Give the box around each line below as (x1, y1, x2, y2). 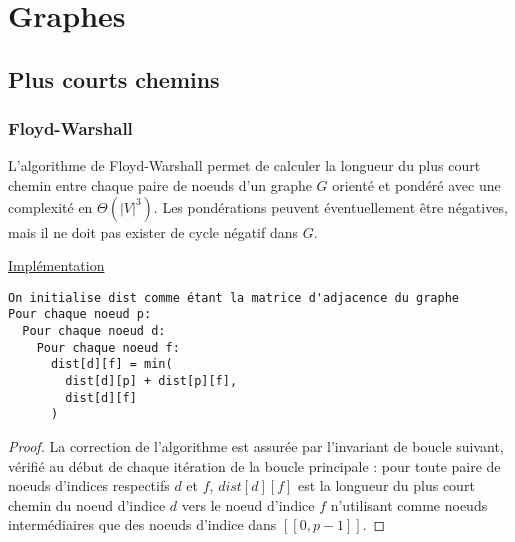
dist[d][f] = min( (50, 357, 173, 372)
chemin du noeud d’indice (8, 494, 166, 515)
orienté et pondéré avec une (332, 174, 501, 195)
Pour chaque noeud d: (22, 324, 166, 339)
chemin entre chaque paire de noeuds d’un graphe (8, 174, 312, 195)
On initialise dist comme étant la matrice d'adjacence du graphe (8, 290, 460, 305)
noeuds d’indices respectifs (8, 475, 170, 496)
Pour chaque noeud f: (36, 340, 180, 355)
